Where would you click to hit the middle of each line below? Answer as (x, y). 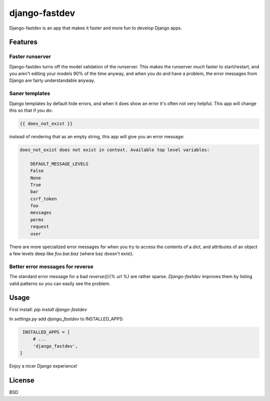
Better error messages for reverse (51, 266)
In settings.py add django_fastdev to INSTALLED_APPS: (66, 319)
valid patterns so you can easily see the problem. (60, 283)
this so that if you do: (31, 110)
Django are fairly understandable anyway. (52, 80)
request (40, 227)
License (22, 380)
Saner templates (30, 93)
